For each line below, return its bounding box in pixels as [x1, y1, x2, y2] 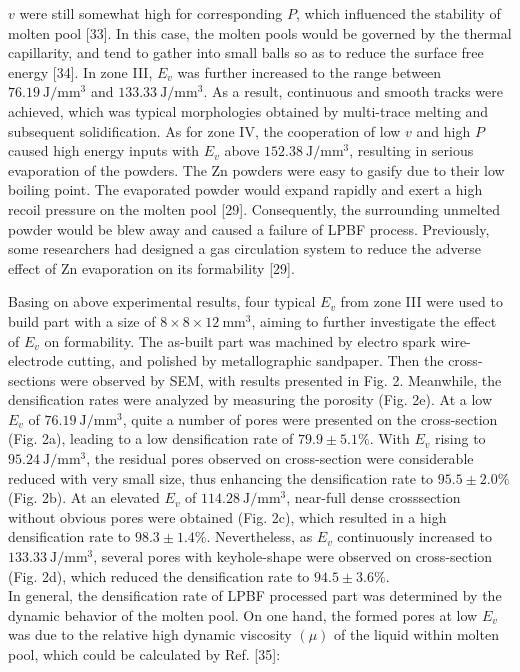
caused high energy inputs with [8, 140, 200, 161]
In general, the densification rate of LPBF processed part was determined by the [8, 585, 502, 606]
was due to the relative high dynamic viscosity [8, 624, 292, 645]
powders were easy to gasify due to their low [232, 159, 505, 180]
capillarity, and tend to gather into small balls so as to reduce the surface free [8, 42, 484, 63]
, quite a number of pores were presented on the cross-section [122, 408, 498, 429]
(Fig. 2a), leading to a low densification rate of [8, 428, 294, 449]
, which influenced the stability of [296, 3, 501, 23]
